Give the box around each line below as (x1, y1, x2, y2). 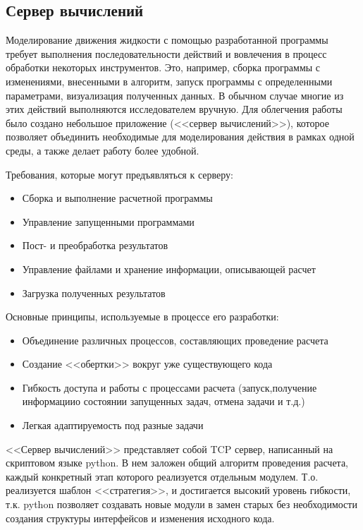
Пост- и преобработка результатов (22, 238, 168, 253)
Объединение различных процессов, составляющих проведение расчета (22, 332, 328, 347)
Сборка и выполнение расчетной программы (22, 191, 213, 205)
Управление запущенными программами (22, 214, 195, 229)
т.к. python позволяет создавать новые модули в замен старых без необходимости (6, 497, 357, 512)
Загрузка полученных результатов (22, 285, 166, 300)
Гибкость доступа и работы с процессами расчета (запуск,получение (22, 380, 317, 395)
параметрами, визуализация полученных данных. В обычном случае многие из (6, 88, 344, 102)
